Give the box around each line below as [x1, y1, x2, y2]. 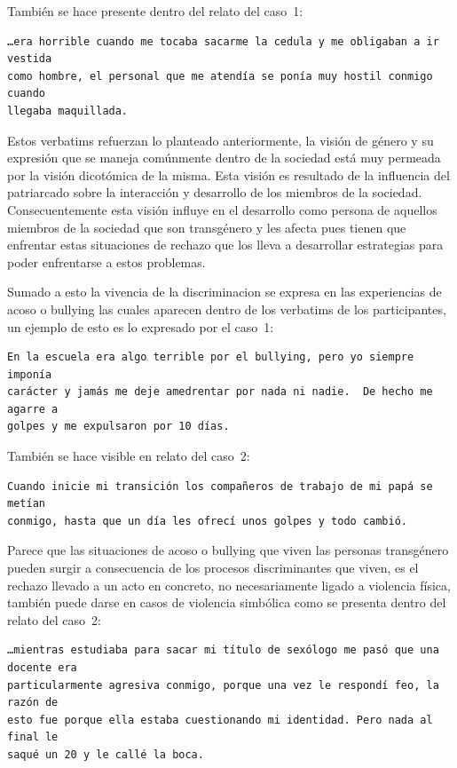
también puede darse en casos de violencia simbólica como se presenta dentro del [7, 593, 446, 612]
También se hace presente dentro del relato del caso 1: [7, 2, 303, 20]
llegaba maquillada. [7, 104, 129, 117]
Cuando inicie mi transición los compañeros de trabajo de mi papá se [7, 479, 433, 493]
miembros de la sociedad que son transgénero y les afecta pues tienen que [7, 218, 406, 236]
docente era [7, 661, 77, 674]
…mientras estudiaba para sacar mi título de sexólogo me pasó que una [7, 644, 439, 657]
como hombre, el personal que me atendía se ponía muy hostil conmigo [7, 69, 433, 83]
